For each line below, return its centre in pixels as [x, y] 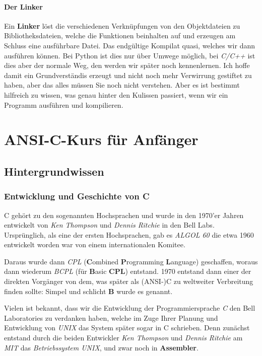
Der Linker [23, 6]
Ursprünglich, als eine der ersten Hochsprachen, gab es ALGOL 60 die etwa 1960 [129, 234]
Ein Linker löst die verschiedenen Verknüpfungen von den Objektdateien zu [122, 25]
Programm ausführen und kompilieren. [64, 104]
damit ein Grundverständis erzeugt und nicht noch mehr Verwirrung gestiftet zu [128, 75]
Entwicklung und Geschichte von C [77, 196]
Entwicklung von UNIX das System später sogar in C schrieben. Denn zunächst [127, 328]
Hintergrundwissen [54, 171]
